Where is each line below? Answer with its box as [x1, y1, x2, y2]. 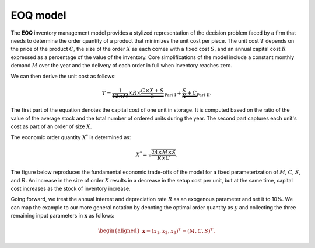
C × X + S [141, 87, 164, 94]
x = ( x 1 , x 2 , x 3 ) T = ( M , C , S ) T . [142, 226, 215, 236]
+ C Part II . [187, 89, 212, 98]
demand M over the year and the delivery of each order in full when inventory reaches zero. [10, 62, 233, 69]
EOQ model [10, 9, 66, 22]
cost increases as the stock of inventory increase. [10, 185, 131, 192]
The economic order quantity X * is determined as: [10, 133, 131, 140]
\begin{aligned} [98, 228, 141, 234]
